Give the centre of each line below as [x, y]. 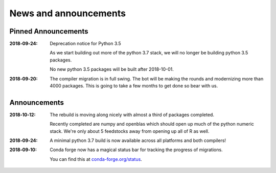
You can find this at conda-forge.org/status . [96, 159]
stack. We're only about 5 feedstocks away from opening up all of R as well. [130, 131]
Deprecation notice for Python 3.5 [85, 44]
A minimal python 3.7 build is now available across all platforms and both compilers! [138, 140]
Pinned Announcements [49, 31]
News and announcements [68, 13]
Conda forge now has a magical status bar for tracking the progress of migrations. [136, 150]
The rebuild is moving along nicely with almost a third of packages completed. [132, 114]
